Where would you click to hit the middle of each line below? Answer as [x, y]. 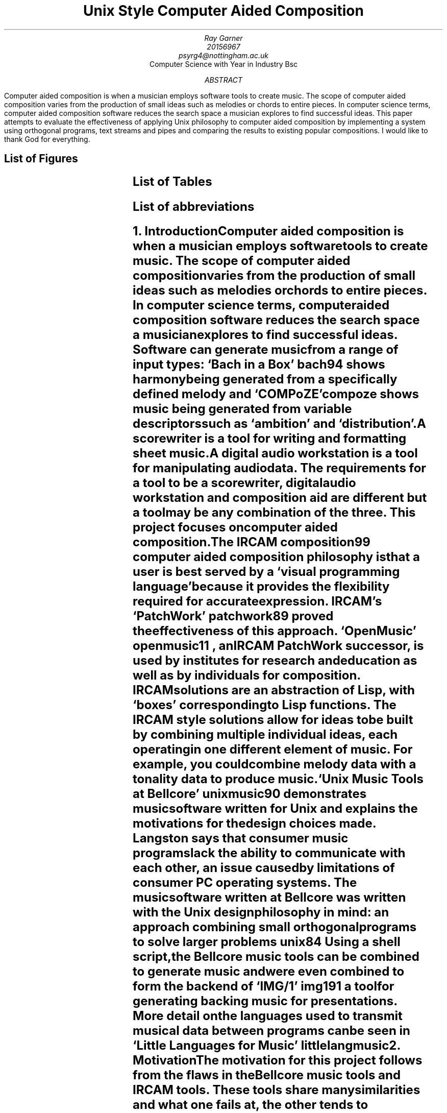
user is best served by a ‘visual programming [266, 572]
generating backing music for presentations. [265, 1001]
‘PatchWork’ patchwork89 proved [233, 616]
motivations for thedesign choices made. [254, 824]
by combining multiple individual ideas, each [265, 735]
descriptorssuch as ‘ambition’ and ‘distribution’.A [279, 424]
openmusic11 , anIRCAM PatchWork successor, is [278, 646]
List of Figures [41, 159]
